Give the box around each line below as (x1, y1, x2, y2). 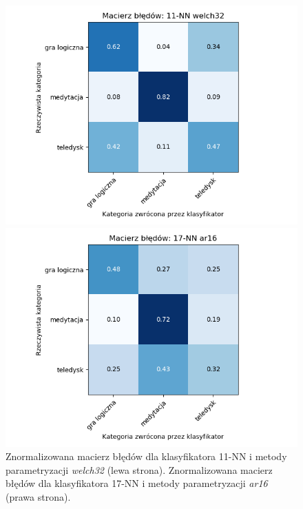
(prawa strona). (6, 489, 71, 503)
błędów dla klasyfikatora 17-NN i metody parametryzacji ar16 (6, 476, 268, 490)
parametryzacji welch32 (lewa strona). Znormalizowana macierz (6, 462, 273, 477)
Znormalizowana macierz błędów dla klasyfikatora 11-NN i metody (6, 449, 287, 464)
